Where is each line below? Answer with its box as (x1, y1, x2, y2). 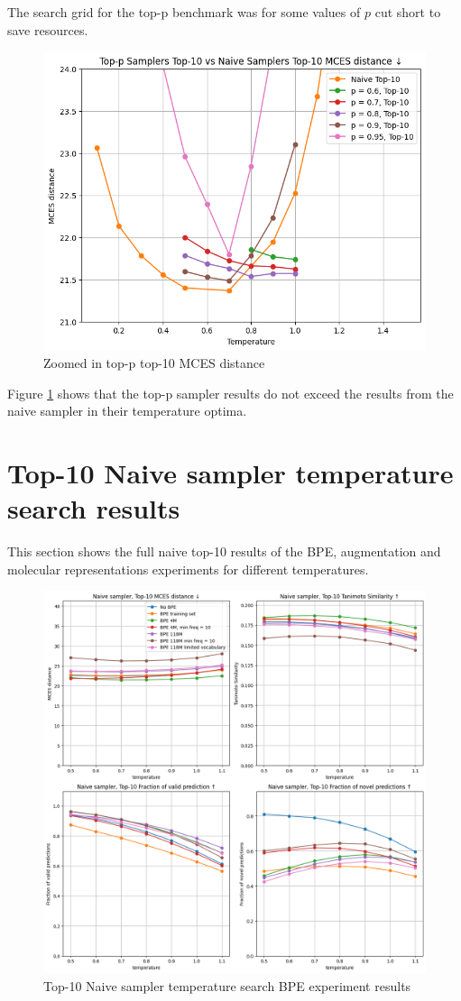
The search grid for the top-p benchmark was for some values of (7, 3, 361, 21)
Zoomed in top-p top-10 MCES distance (43, 354, 265, 372)
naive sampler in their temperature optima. (7, 401, 247, 420)
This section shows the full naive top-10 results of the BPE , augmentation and (7, 542, 441, 561)
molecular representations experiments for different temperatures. (7, 559, 369, 578)
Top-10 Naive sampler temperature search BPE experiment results (43, 976, 411, 995)
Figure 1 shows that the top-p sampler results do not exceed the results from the (7, 383, 454, 402)
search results (7, 490, 180, 527)
